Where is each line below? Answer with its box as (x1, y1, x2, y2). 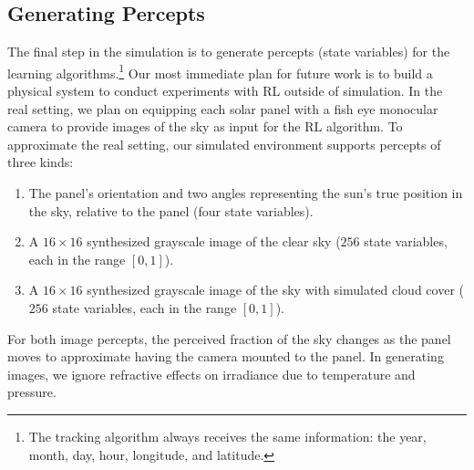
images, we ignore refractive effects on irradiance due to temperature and (7, 364, 416, 383)
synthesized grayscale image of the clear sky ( (87, 232, 341, 251)
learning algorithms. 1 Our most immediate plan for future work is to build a (7, 60, 433, 82)
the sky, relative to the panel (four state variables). (28, 201, 314, 220)
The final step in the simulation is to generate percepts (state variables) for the (7, 42, 450, 61)
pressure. (7, 382, 57, 402)
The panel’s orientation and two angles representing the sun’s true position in (28, 183, 463, 203)
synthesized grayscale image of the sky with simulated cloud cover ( (87, 280, 464, 299)
